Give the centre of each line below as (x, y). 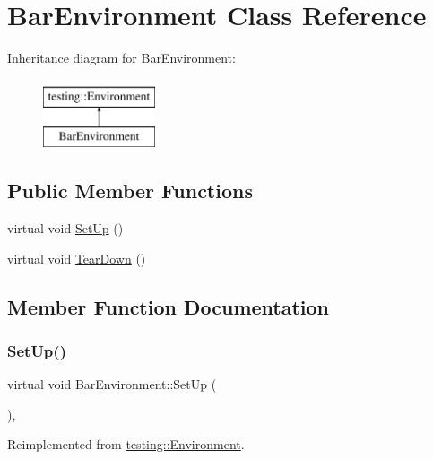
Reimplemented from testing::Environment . (126, 444)
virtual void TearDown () (77, 258)
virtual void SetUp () (65, 228)
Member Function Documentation (169, 306)
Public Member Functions (130, 191)
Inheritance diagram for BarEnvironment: (121, 58)
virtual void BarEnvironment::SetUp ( (112, 384)
